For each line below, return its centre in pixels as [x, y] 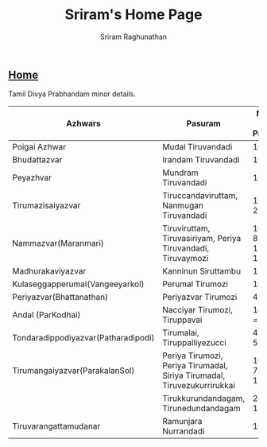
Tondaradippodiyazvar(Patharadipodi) [83, 338]
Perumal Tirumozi [195, 284]
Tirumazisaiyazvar [46, 206]
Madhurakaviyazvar [49, 271]
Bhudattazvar [37, 160]
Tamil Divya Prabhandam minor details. [72, 94]
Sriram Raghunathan [133, 37]
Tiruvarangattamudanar [56, 426]
